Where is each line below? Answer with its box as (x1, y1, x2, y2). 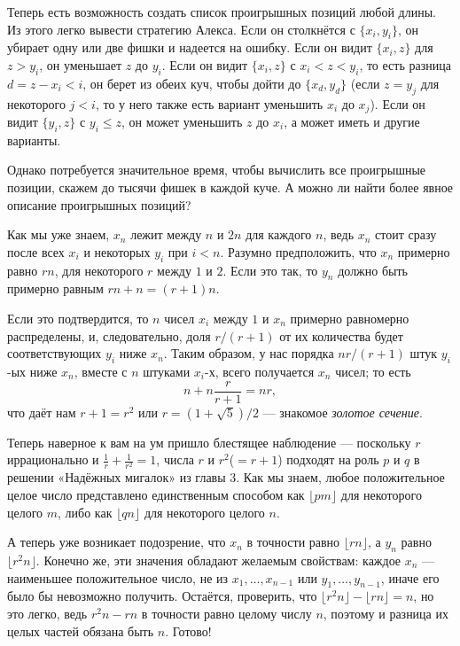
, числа (156, 450, 194, 469)
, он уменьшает (39, 55, 122, 74)
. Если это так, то (222, 261, 318, 279)
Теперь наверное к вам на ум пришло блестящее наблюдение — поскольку (7, 432, 411, 451)
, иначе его (380, 568, 440, 587)
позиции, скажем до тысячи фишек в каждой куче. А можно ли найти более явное (7, 178, 454, 197)
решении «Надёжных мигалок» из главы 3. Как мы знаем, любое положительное (7, 468, 445, 486)
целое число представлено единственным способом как (7, 485, 305, 503)
